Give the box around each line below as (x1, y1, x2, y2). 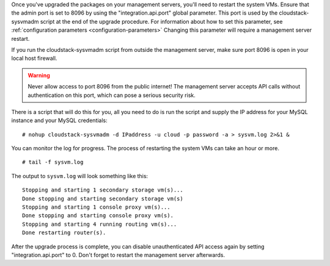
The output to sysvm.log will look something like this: (11, 172, 148, 179)
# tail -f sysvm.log (22, 159, 84, 166)
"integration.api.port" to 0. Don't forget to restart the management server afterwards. (11, 251, 226, 259)
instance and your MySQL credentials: (11, 117, 108, 124)
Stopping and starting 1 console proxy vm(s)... (22, 204, 170, 210)
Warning (28, 71, 50, 79)
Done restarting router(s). (22, 229, 106, 236)
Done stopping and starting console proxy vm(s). (22, 212, 174, 219)
